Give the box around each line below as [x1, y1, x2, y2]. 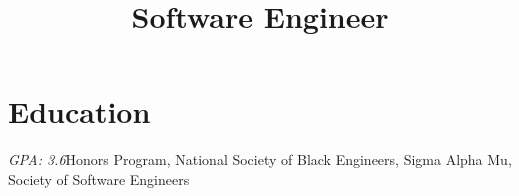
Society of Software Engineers [8, 168, 190, 189]
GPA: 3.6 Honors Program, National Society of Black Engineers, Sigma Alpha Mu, [8, 149, 512, 170]
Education [8, 91, 151, 132]
